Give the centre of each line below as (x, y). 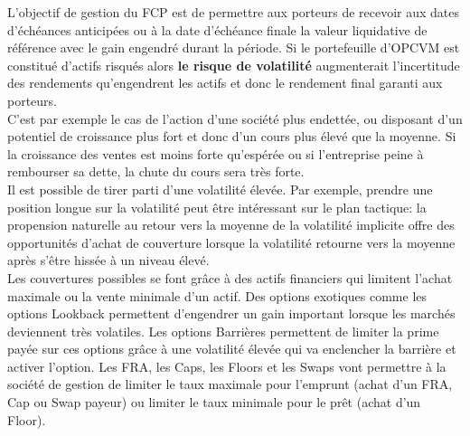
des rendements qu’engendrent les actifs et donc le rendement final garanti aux (225, 83)
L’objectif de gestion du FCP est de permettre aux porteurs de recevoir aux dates (234, 12)
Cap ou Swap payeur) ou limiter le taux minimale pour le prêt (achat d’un (214, 402)
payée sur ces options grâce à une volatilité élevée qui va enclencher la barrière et (232, 349)
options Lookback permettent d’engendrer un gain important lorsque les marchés (231, 313)
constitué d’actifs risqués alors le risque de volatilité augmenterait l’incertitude (234, 65)
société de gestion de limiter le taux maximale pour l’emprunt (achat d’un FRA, (230, 384)
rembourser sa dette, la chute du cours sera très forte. (156, 171)
